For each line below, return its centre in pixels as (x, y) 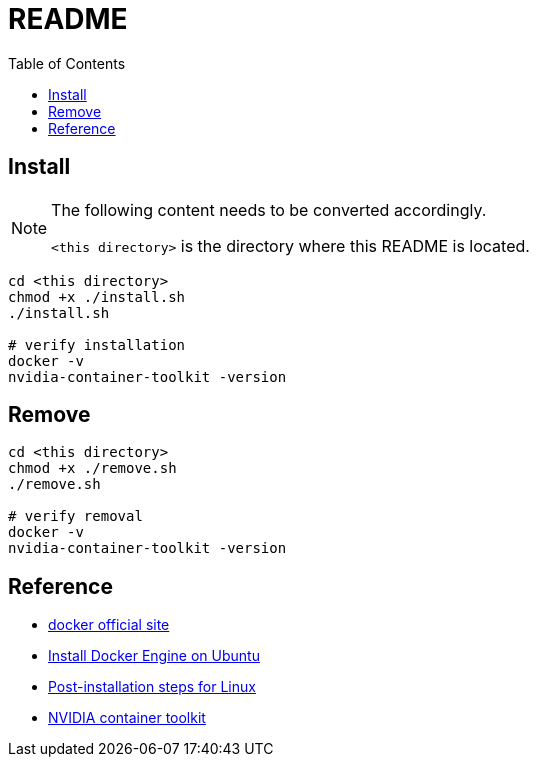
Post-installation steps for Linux (152, 687)
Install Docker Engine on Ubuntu (154, 656)
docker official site (109, 625)
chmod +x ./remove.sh (92, 468)
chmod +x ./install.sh (97, 296)
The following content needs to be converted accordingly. (269, 209)
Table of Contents (67, 63)
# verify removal (75, 516)
